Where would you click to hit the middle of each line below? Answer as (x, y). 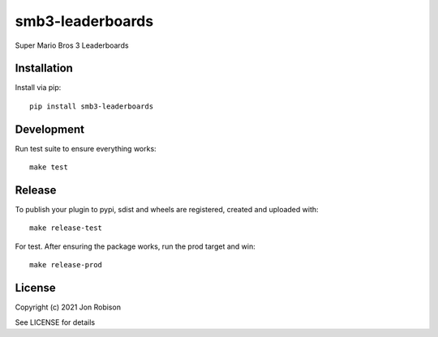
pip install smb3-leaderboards (92, 106)
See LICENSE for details (55, 322)
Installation (44, 68)
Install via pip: (38, 87)
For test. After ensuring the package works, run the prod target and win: (135, 246)
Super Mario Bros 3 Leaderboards (72, 45)
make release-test (66, 228)
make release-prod (66, 265)
